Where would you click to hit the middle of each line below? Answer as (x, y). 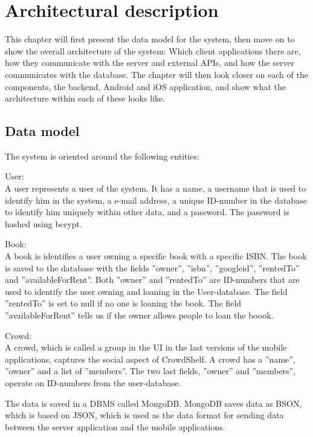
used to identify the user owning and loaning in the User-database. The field (146, 291)
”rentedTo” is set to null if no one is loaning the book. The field (123, 303)
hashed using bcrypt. (44, 223)
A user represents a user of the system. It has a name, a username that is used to (156, 188)
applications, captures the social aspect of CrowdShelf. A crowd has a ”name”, (150, 359)
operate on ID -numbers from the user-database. (93, 382)
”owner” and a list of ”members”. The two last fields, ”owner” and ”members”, (150, 371)
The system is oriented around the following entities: (102, 156)
